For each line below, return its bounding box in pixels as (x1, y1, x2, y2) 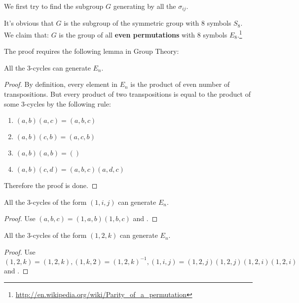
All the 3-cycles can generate (4, 62, 91, 73)
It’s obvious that (4, 18, 54, 28)
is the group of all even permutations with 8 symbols (59, 29, 227, 39)
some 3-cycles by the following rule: (4, 98, 111, 109)
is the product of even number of (130, 79, 230, 89)
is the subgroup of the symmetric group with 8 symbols (64, 18, 231, 28)
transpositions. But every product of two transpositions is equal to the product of (4, 89, 251, 99)
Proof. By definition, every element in (4, 79, 118, 89)
